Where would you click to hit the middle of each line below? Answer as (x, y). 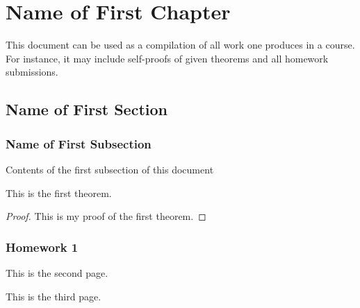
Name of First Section (87, 109)
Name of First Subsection (79, 143)
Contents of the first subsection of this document (110, 169)
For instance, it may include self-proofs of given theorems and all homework (167, 58)
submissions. (32, 72)
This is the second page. (57, 272)
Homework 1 (42, 247)
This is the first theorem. (59, 192)
